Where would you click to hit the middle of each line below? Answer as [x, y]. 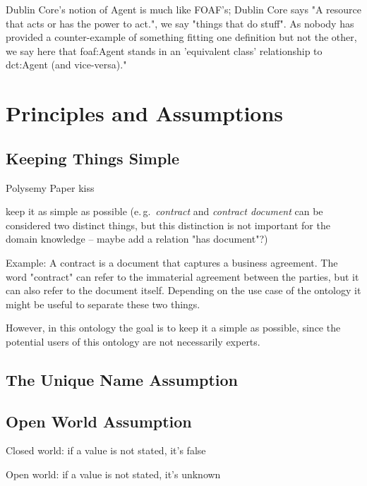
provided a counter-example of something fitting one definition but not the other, [181, 37]
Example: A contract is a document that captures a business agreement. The [172, 262]
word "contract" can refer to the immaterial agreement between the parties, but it [182, 276]
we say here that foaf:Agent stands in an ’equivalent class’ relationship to [164, 50]
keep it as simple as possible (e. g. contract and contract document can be [164, 211]
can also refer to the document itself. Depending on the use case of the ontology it [183, 290]
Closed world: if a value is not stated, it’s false [106, 450]
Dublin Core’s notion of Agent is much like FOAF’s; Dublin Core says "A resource [183, 9]
